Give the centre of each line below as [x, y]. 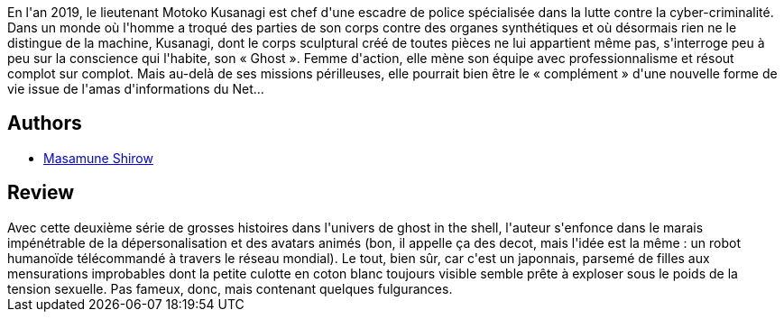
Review [41, 193]
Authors [45, 123]
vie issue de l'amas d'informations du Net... [136, 89]
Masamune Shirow [98, 158]
